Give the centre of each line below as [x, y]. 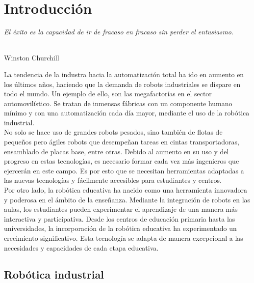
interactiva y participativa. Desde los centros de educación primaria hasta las [120, 218]
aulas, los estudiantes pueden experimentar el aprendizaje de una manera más [121, 209]
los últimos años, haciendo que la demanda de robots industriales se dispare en [122, 84]
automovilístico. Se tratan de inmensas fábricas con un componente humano [118, 103]
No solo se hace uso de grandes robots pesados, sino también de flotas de [113, 132]
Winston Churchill [32, 58]
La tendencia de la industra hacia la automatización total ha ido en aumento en [124, 74]
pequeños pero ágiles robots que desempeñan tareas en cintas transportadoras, [122, 142]
